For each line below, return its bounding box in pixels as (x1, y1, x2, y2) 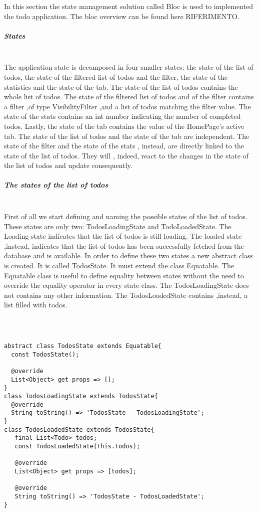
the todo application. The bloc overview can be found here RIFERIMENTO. (4, 11, 239, 21)
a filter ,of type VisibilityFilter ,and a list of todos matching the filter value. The (4, 101, 251, 111)
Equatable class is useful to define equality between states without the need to (4, 270, 244, 280)
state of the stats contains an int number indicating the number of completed (4, 111, 241, 121)
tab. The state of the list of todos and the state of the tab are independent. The (4, 130, 249, 141)
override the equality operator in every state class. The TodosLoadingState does (4, 280, 249, 290)
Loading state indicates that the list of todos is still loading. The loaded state (4, 231, 242, 241)
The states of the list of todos (4, 180, 108, 190)
